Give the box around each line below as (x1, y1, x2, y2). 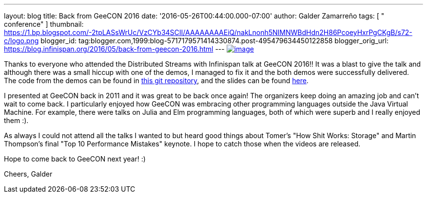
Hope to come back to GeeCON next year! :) (4, 155, 146, 163)
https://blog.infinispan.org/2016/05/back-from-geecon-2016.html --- (4, 45, 225, 53)
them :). (4, 116, 29, 125)
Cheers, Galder (4, 170, 53, 178)
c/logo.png (4, 36, 39, 45)
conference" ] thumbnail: (4, 20, 84, 28)
